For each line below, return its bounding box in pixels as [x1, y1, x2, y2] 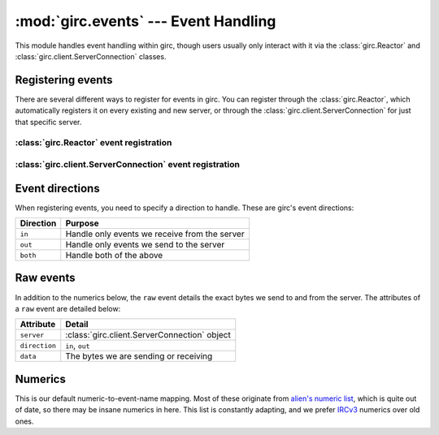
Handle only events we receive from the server [65, 228, 245, 239]
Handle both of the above [65, 250, 163, 261]
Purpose [65, 217, 99, 229]
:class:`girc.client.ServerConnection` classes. [15, 51, 167, 61]
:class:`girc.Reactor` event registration [15, 137, 172, 149]
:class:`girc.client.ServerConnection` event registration [15, 158, 240, 170]
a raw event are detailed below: [15, 304, 121, 313]
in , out [65, 340, 90, 351]
